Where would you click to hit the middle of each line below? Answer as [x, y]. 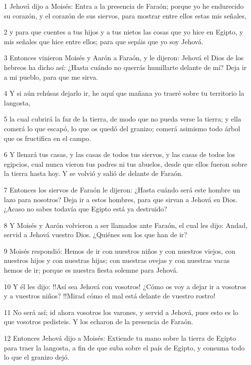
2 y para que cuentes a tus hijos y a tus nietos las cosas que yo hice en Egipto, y [124, 32]
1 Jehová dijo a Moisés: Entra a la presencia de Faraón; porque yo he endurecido [124, 6]
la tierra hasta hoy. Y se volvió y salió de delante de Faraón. [93, 173]
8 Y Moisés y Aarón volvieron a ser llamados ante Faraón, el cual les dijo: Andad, [126, 225]
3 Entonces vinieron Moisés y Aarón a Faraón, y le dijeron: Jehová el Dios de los [124, 58]
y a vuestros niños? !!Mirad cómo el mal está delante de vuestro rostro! [110, 296]
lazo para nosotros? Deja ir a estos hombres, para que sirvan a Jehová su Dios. [121, 199]
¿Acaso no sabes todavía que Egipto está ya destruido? [86, 209]
